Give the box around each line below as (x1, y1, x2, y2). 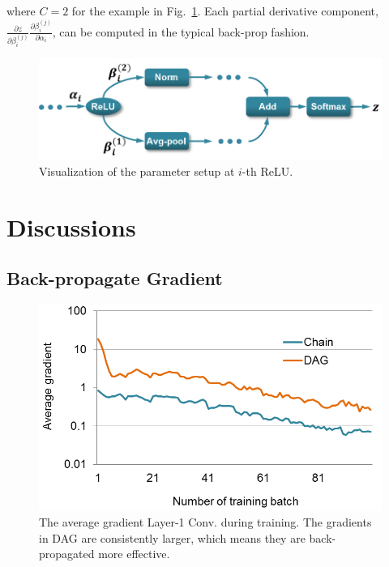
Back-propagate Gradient (6, 266, 223, 291)
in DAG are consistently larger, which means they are (39, 529, 306, 546)
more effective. (98, 545, 170, 562)
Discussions (6, 210, 136, 243)
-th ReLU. (242, 162, 293, 179)
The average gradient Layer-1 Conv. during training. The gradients (39, 514, 372, 531)
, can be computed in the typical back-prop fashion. (52, 23, 310, 40)
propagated (39, 545, 95, 562)
